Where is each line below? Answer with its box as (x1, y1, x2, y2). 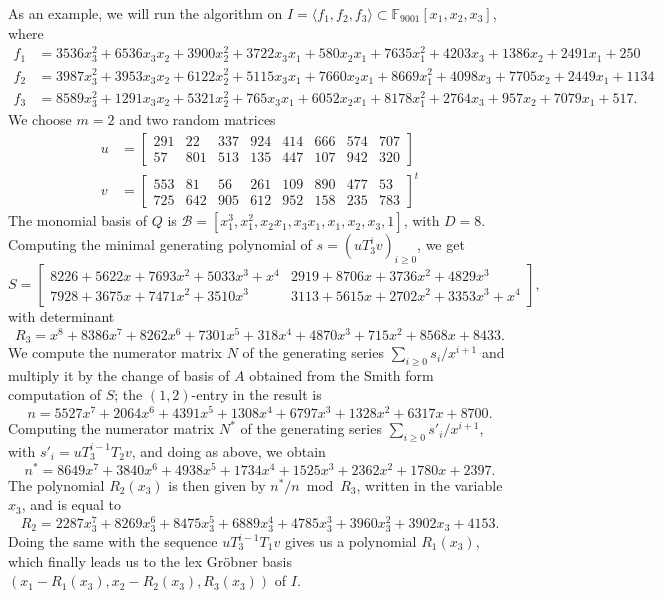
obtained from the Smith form (249, 364, 434, 385)
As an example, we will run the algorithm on (8, 3, 283, 23)
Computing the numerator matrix (8, 418, 215, 439)
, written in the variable (356, 474, 503, 495)
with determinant (8, 305, 115, 326)
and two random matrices (119, 108, 276, 129)
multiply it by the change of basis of (8, 364, 230, 385)
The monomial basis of (8, 210, 147, 231)
